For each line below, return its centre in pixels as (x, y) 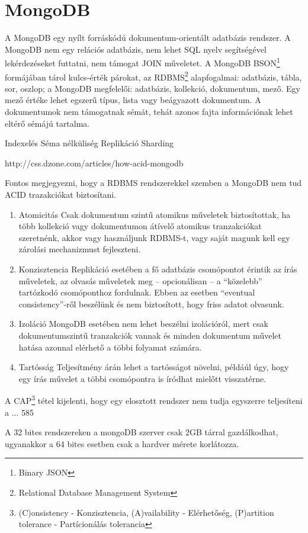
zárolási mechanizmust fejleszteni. (80, 249)
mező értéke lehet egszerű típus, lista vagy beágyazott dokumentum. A (133, 100)
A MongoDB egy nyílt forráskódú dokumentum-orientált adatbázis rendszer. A (148, 38)
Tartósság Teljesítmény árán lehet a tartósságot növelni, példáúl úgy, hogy (154, 367)
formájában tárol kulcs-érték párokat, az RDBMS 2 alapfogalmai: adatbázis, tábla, (153, 76)
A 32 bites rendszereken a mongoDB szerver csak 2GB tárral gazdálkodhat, (142, 432)
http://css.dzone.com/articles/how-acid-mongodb (94, 163)
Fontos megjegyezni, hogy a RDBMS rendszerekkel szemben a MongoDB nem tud (153, 183)
